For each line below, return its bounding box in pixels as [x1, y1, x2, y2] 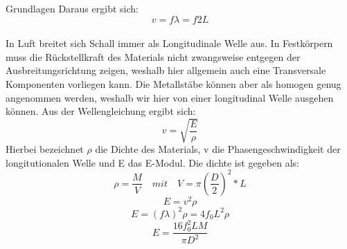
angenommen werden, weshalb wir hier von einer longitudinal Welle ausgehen [6, 90, 334, 104]
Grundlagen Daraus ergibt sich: [6, 1, 139, 15]
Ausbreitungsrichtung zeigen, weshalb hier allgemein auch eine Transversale [6, 63, 326, 77]
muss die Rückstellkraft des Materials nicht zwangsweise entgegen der [6, 49, 301, 64]
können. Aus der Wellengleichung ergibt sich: [6, 104, 196, 118]
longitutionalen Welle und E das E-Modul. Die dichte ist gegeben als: [6, 155, 299, 169]
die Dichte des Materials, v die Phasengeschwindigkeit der [95, 142, 341, 156]
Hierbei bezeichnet [6, 142, 84, 156]
